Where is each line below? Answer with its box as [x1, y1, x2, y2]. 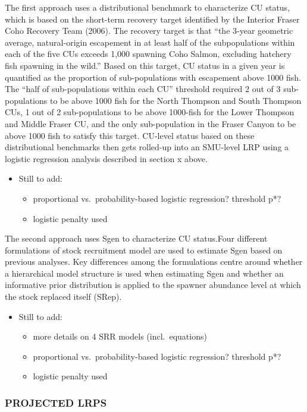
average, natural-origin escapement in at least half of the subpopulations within [5, 36, 295, 48]
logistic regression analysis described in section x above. [5, 152, 208, 164]
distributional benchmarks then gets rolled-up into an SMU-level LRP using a [5, 141, 289, 153]
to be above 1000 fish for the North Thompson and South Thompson [49, 94, 302, 106]
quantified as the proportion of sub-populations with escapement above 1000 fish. [5, 71, 301, 83]
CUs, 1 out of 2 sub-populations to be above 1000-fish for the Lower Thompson [5, 106, 295, 118]
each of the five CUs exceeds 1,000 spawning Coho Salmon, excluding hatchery [5, 47, 292, 60]
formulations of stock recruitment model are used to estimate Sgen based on [5, 243, 283, 256]
